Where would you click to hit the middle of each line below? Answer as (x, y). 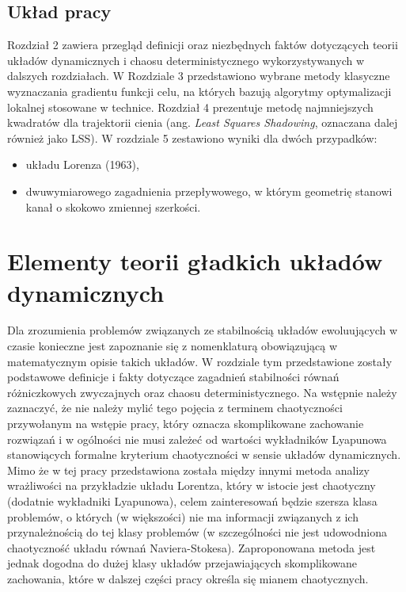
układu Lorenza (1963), (82, 164)
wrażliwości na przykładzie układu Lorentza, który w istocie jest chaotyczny (192, 485)
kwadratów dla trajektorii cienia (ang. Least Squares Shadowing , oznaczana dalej (203, 122)
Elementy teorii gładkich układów (195, 261)
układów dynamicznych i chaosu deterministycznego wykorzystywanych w (186, 60)
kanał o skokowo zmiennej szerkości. (113, 206)
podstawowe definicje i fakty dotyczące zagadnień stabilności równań (173, 377)
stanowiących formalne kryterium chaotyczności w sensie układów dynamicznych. (204, 455)
